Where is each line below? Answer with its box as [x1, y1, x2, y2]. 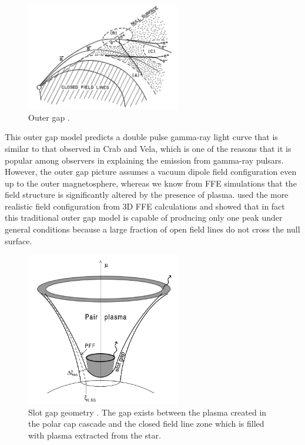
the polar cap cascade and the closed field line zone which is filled [28, 417, 264, 430]
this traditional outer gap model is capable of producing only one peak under [5, 211, 283, 224]
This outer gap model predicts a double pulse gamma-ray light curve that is [5, 131, 278, 143]
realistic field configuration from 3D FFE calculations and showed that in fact [5, 200, 285, 212]
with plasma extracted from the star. [28, 429, 161, 441]
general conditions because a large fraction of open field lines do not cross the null [5, 223, 300, 235]
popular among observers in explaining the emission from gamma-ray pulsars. [5, 154, 284, 166]
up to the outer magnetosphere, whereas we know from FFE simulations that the [5, 177, 297, 189]
